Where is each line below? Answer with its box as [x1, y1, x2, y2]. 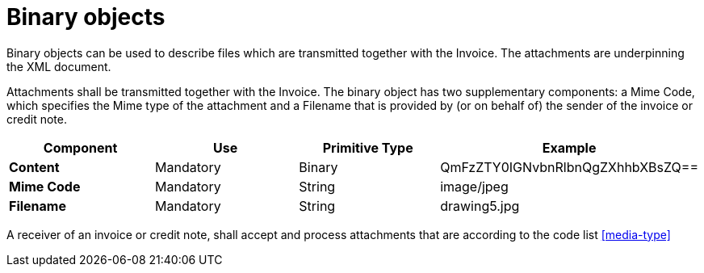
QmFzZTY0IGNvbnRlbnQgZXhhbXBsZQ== [440, 158, 698, 175]
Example [542, 139, 597, 156]
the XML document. [6, 59, 111, 73]
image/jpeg [440, 178, 509, 195]
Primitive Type [322, 139, 413, 156]
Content [9, 158, 60, 175]
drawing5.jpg [440, 197, 520, 214]
